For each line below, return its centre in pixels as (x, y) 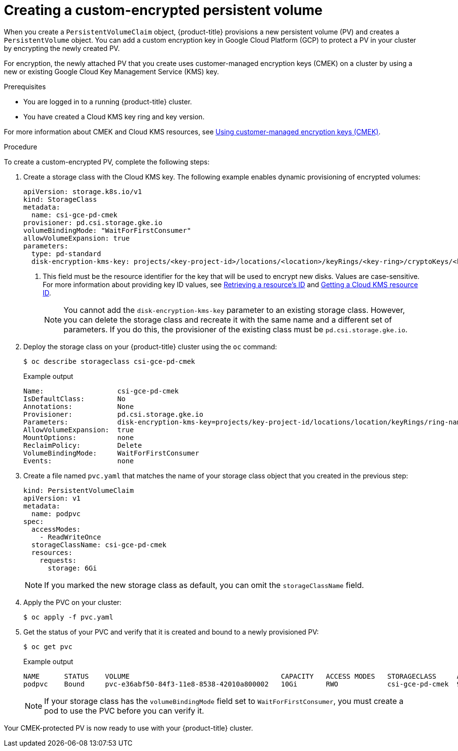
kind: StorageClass (60, 199)
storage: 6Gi (72, 568)
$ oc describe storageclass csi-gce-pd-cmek (109, 361)
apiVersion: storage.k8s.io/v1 (83, 191)
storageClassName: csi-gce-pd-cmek (99, 545)
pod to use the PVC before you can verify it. (124, 710)
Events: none (79, 461)
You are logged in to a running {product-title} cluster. (108, 101)
